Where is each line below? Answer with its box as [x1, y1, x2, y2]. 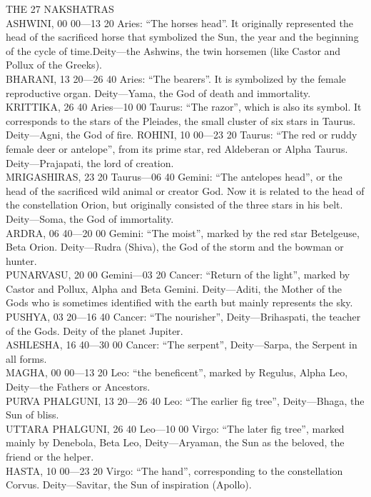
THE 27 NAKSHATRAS [6, 1, 114, 16]
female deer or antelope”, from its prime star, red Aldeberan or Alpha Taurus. [6, 141, 348, 156]
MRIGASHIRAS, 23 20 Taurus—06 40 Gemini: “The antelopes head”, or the [6, 169, 342, 184]
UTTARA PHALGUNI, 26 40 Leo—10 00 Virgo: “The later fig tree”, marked [6, 421, 345, 436]
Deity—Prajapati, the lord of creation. [6, 155, 174, 170]
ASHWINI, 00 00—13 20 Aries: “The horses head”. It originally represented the [6, 15, 353, 30]
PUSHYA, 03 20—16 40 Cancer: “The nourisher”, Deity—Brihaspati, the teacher [6, 309, 361, 324]
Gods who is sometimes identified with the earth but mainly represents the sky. [6, 295, 353, 310]
